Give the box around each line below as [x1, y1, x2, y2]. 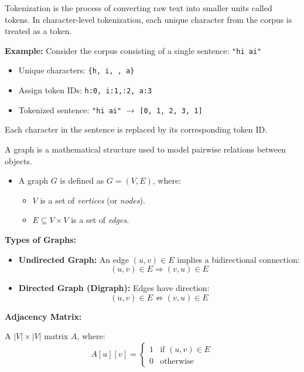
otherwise [160, 357, 194, 366]
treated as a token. [5, 25, 72, 37]
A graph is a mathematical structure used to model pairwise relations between [5, 143, 286, 155]
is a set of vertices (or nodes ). [40, 194, 145, 206]
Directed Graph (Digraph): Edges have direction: [18, 282, 210, 294]
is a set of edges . [71, 214, 129, 226]
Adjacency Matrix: [5, 310, 82, 322]
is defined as [60, 174, 104, 187]
